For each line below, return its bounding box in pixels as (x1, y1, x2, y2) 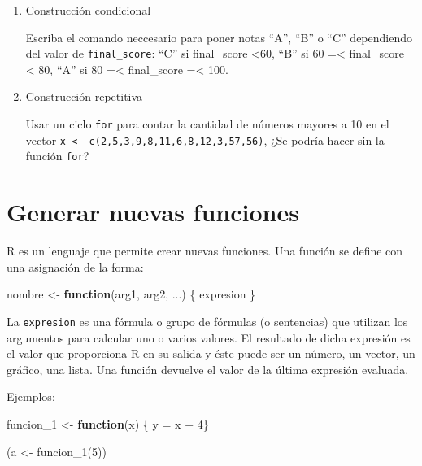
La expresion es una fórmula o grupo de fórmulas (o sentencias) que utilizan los (7, 312, 408, 329)
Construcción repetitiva (25, 88, 143, 105)
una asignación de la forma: (7, 258, 144, 275)
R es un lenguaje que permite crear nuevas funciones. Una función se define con (7, 242, 403, 259)
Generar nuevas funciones (7, 195, 299, 229)
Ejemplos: (7, 388, 55, 405)
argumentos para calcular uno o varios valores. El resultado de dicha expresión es (7, 329, 411, 346)
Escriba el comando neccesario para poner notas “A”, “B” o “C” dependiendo (25, 28, 412, 46)
